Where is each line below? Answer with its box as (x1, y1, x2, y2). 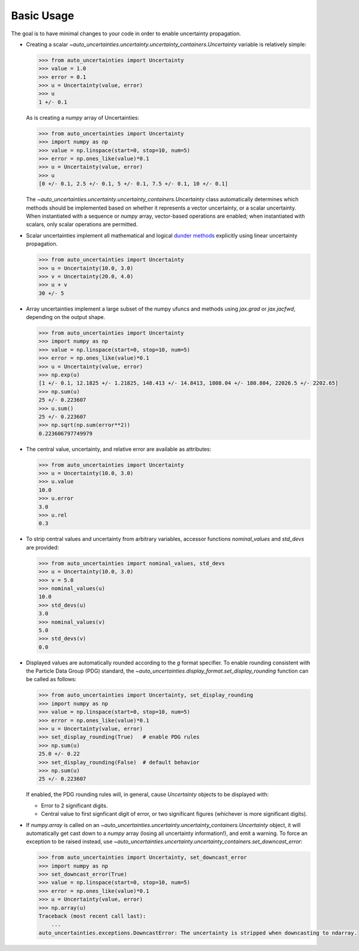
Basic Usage (11, 9, 74, 22)
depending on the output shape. (26, 314, 105, 321)
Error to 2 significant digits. (41, 802, 108, 809)
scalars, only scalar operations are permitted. (26, 221, 138, 228)
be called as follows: (26, 676, 77, 683)
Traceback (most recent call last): (38, 913, 147, 919)
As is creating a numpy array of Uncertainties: (26, 114, 140, 121)
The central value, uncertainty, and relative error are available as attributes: (26, 445, 212, 452)
